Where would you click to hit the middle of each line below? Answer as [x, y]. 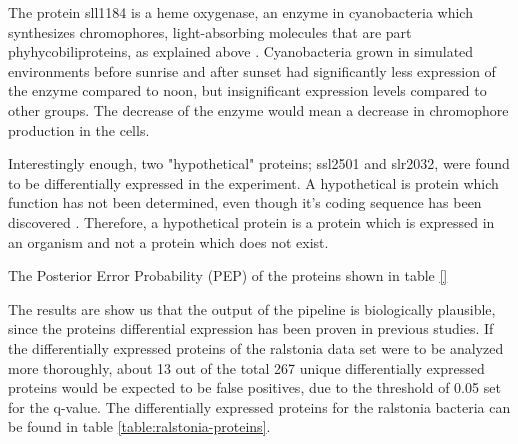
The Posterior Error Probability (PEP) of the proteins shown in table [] [228, 275]
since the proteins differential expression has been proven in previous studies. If [251, 328]
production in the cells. [79, 129]
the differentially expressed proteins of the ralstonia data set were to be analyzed [256, 347]
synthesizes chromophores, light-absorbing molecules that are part [210, 31]
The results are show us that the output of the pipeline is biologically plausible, [252, 308]
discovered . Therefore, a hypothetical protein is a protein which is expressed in [251, 221]
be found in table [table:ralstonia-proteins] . [139, 426]
